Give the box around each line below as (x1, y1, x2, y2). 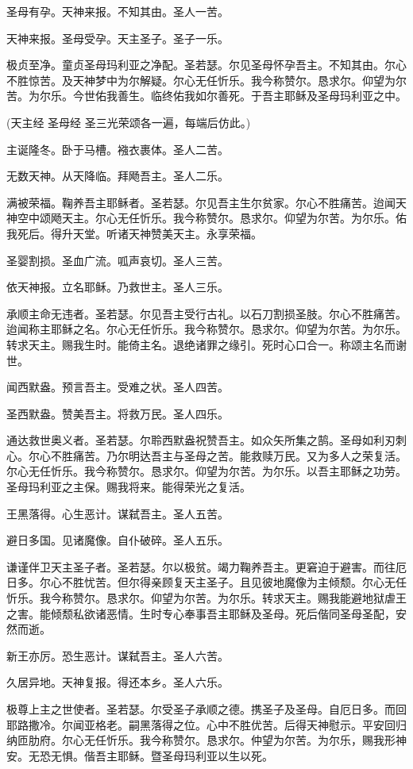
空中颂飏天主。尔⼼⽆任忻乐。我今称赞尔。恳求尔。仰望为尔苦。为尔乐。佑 (17, 210, 407, 226)
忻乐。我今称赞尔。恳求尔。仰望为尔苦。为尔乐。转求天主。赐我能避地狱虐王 (6, 590, 407, 606)
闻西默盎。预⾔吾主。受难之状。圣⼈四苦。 (6, 379, 229, 395)
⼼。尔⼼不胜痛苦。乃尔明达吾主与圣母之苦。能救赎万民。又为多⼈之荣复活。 (6, 447, 407, 463)
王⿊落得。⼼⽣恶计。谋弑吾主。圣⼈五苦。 (6, 505, 229, 521)
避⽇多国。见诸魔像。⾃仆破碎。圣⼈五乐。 (6, 532, 229, 548)
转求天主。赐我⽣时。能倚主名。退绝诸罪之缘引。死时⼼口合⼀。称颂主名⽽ (6, 336, 396, 352)
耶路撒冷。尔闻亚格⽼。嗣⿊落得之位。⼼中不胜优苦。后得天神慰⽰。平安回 (6, 716, 396, 732)
